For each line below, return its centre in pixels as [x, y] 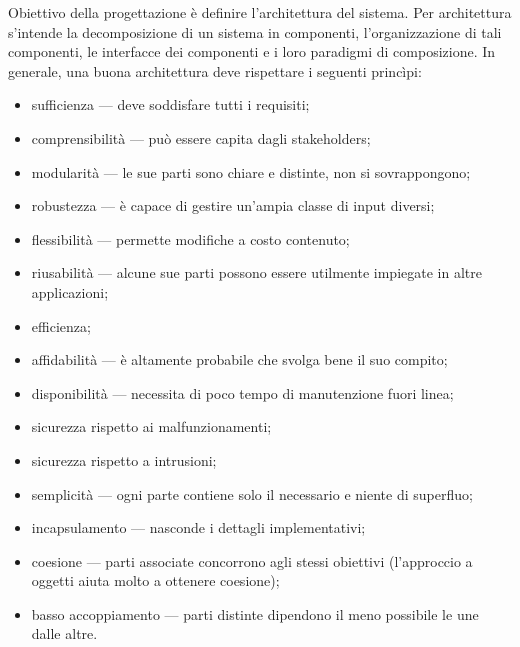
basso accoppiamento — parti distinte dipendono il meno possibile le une [255, 613]
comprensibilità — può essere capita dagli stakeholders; [201, 137]
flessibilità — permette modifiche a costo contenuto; [190, 238]
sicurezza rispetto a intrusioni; [124, 459]
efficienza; [61, 325]
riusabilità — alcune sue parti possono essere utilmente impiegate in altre [256, 272]
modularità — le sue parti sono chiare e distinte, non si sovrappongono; [251, 171]
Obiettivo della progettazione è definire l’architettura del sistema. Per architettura [260, 12]
